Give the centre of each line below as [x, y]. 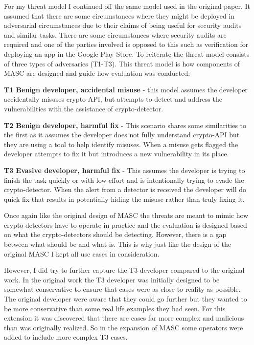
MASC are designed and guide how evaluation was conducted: [97, 73]
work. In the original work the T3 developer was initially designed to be [112, 279]
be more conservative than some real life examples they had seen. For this [115, 308]
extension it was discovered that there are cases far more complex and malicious [124, 318]
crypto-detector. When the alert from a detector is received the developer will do [125, 189]
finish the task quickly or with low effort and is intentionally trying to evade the [124, 180]
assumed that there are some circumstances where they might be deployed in [119, 15]
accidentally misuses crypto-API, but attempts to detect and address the [113, 99]
